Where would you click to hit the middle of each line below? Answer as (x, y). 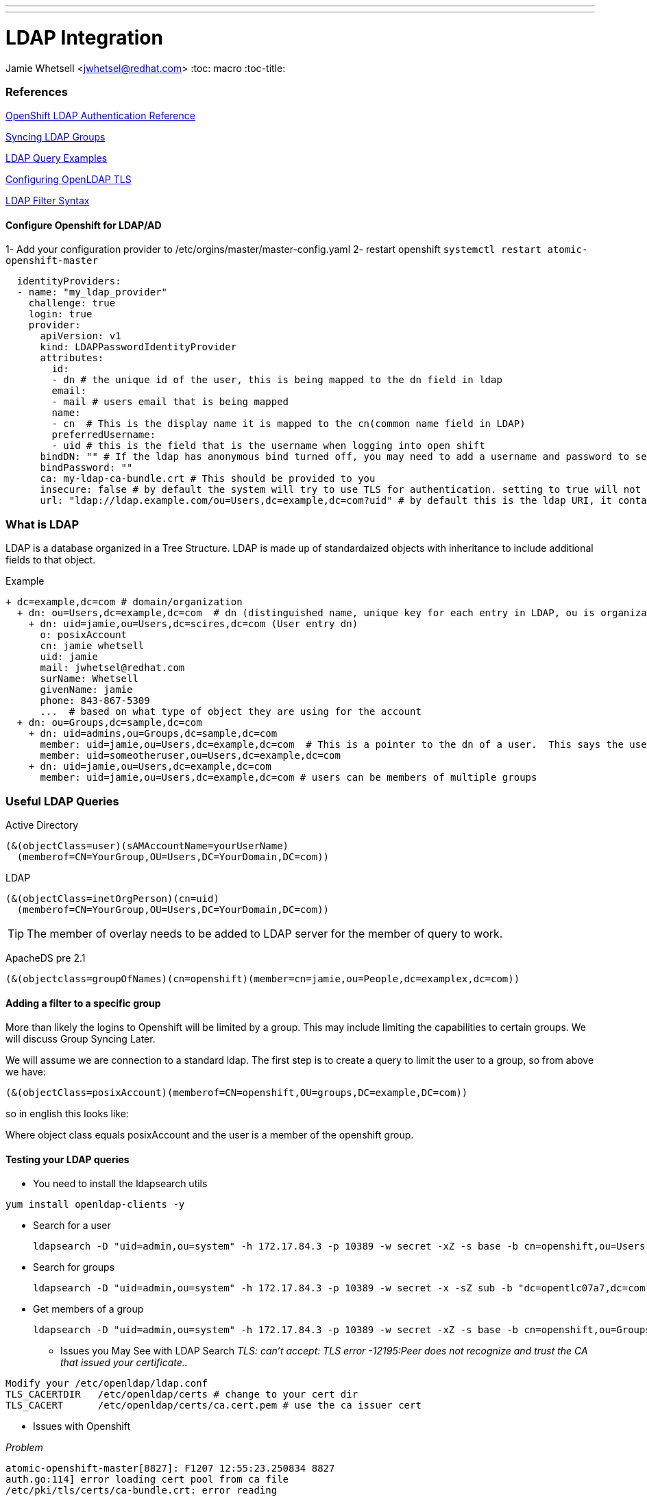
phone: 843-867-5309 (95, 701)
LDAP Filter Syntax (48, 201)
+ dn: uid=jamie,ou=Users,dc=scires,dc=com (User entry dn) (193, 624)
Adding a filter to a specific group (83, 1003)
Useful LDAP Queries (62, 801)
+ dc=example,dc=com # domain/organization (124, 602)
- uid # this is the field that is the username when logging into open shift (268, 446)
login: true (60, 314)
